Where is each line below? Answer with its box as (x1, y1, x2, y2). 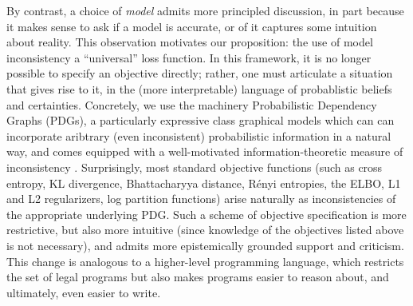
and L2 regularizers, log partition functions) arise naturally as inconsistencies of (6, 190, 396, 207)
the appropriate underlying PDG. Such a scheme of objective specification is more (6, 205, 407, 222)
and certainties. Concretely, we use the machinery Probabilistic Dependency (6, 96, 377, 113)
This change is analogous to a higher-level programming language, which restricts (6, 252, 404, 269)
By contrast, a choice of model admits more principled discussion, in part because (6, 2, 404, 18)
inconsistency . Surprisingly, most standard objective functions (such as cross (6, 158, 383, 175)
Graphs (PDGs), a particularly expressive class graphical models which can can (6, 112, 395, 129)
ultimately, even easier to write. (6, 284, 161, 300)
